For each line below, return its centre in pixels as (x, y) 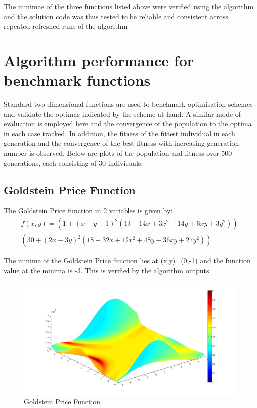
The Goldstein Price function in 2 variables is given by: (88, 210)
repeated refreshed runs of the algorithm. (67, 26)
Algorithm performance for (99, 60)
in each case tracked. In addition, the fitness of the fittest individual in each (120, 133)
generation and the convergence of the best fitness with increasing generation (122, 143)
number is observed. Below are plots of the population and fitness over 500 (118, 153)
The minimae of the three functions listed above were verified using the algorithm (129, 6)
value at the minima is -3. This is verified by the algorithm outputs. (108, 270)
